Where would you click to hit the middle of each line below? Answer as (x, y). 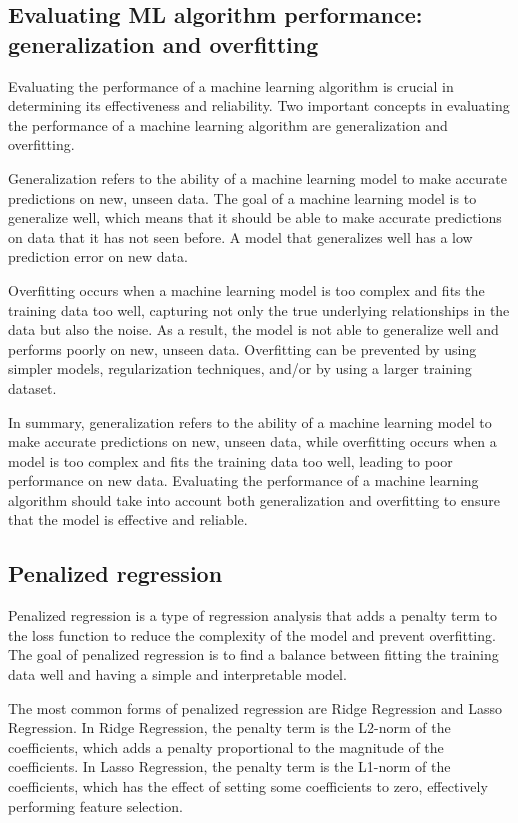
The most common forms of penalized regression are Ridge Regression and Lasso (255, 707)
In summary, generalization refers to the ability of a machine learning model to (250, 421)
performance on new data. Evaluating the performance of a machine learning (243, 480)
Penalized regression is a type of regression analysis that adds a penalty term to (253, 615)
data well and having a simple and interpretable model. (177, 674)
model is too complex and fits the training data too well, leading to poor (230, 460)
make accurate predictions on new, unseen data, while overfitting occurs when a (252, 441)
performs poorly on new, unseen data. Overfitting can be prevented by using (242, 348)
